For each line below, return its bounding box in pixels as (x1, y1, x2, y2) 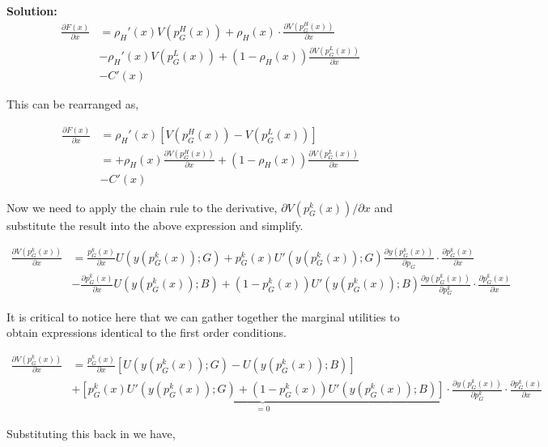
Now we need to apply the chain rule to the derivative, (6, 198, 278, 215)
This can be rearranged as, (6, 96, 139, 113)
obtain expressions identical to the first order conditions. (6, 324, 287, 341)
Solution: (6, 2, 57, 19)
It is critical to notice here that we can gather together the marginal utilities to (6, 308, 400, 325)
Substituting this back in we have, (6, 424, 176, 441)
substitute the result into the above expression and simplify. (6, 216, 304, 233)
